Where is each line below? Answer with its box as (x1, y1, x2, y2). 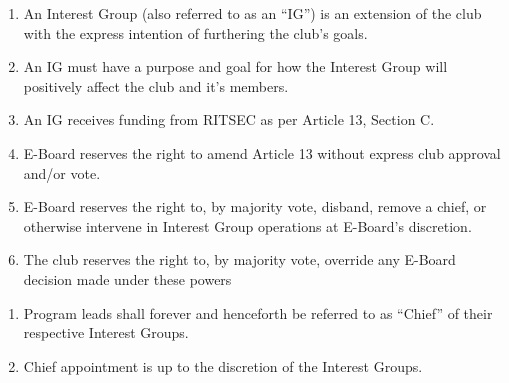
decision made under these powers (23, 268, 232, 289)
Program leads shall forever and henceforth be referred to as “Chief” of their (23, 302, 493, 323)
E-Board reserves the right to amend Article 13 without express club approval (23, 142, 501, 163)
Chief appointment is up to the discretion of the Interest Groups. (23, 355, 423, 376)
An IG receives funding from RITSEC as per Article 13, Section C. (23, 109, 435, 130)
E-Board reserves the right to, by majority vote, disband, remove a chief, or (23, 196, 487, 217)
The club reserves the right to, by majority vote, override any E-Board (23, 249, 456, 270)
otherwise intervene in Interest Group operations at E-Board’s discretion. (23, 215, 472, 236)
